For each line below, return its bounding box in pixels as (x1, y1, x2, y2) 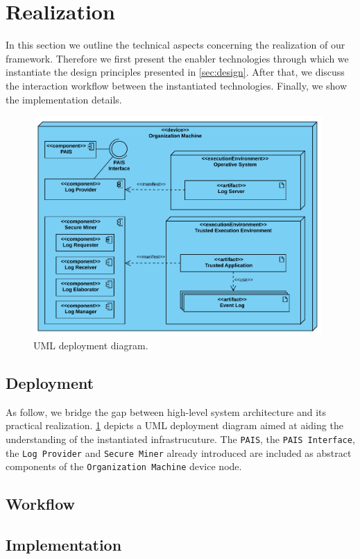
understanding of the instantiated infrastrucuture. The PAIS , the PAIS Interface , (6, 432, 355, 447)
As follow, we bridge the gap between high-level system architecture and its (6, 404, 326, 419)
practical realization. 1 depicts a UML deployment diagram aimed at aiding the (6, 418, 343, 433)
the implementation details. (6, 92, 122, 106)
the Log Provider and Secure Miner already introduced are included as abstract (6, 445, 352, 460)
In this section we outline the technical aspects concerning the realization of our (6, 37, 345, 52)
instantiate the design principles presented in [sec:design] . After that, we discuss (6, 65, 345, 79)
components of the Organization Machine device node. (6, 459, 242, 474)
